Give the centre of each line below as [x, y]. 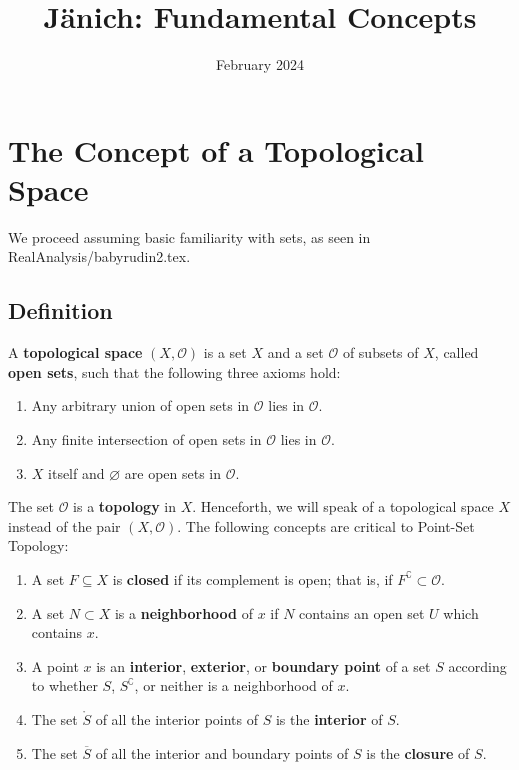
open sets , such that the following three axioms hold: [174, 371]
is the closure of [418, 752]
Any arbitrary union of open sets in [140, 405]
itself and [76, 472]
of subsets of [380, 352]
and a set [295, 352]
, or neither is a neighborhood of [233, 685]
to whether [64, 685]
